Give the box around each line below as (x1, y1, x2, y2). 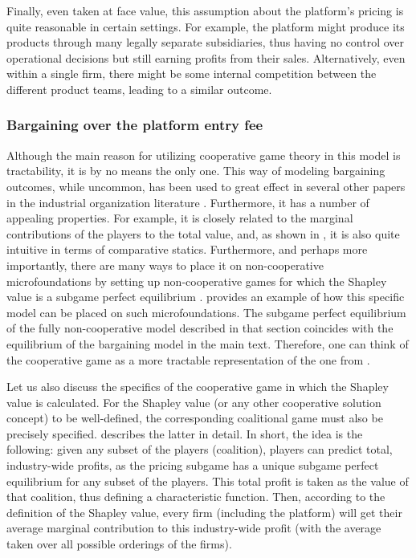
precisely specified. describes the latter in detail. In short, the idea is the (6, 425, 363, 442)
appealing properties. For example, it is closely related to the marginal (6, 210, 353, 226)
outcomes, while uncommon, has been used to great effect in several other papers (6, 177, 406, 194)
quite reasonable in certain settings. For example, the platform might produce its (6, 18, 405, 35)
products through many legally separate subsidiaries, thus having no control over (6, 34, 405, 51)
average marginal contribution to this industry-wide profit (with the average (6, 519, 381, 536)
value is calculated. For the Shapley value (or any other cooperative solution (6, 393, 381, 410)
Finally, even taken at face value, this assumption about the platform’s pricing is (6, 2, 404, 18)
